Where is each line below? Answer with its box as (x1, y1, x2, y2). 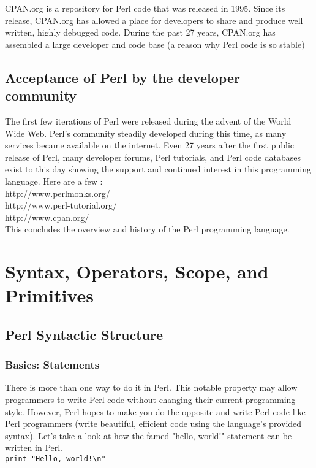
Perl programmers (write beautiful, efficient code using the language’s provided (5, 417, 302, 430)
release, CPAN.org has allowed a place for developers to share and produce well (5, 13, 303, 26)
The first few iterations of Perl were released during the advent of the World (5, 114, 292, 127)
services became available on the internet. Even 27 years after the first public (5, 139, 294, 152)
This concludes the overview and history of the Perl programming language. (5, 223, 290, 236)
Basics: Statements (5, 357, 100, 372)
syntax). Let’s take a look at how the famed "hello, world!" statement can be (5, 429, 292, 442)
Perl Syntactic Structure (5, 324, 163, 343)
